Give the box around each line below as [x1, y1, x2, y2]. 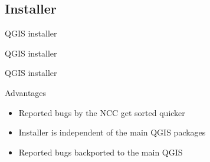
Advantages [5, 86, 47, 98]
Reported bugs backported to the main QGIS [18, 146, 183, 158]
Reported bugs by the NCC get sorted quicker [18, 106, 185, 118]
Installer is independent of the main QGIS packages [18, 126, 206, 138]
